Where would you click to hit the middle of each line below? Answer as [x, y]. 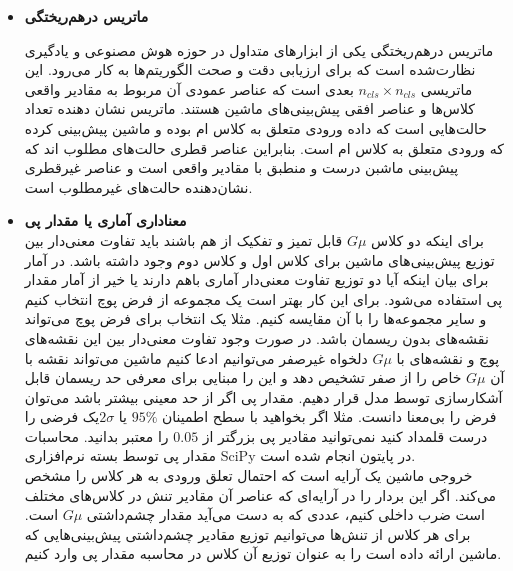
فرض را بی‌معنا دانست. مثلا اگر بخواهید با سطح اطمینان [329, 416]
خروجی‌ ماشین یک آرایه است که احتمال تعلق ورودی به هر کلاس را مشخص [248, 475]
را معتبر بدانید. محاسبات [96, 435]
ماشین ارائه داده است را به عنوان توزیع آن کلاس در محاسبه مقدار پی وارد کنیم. [263, 553]
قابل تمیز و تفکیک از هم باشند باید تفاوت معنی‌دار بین [183, 239]
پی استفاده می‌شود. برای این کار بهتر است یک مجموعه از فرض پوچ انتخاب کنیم [263, 298]
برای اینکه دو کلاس [427, 239]
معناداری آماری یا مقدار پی [105, 220]
